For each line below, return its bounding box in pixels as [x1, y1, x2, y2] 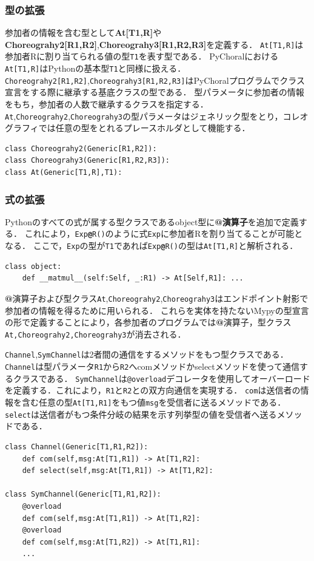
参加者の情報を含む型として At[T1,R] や [5, 26, 162, 39]
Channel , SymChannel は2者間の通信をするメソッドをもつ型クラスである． [5, 348, 289, 361]
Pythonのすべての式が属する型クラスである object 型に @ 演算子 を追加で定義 [5, 215, 299, 228]
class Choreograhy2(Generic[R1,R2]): [5, 144, 157, 153]
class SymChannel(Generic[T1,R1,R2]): [5, 490, 161, 499]
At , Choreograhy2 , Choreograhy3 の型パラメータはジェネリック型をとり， [5, 109, 283, 122]
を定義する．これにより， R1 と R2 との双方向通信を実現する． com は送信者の [5, 384, 301, 396]
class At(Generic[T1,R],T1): [5, 168, 122, 177]
